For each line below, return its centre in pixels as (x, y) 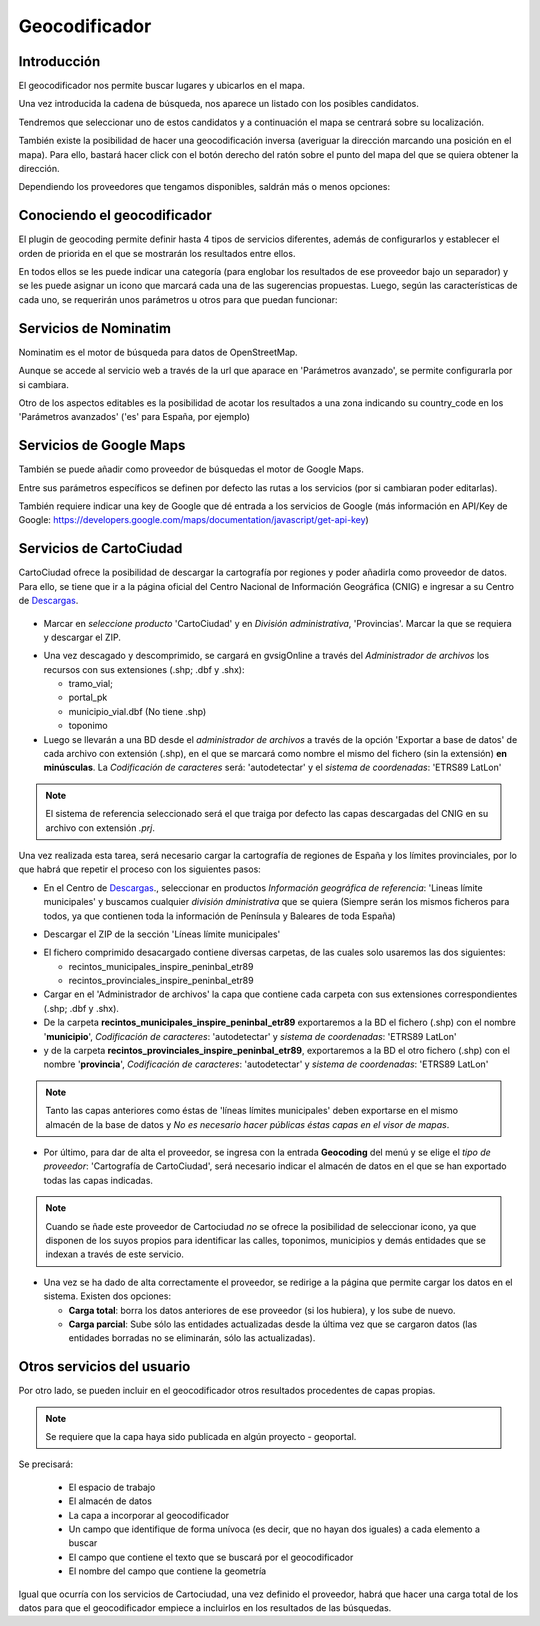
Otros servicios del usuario (104, 1366)
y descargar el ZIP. (82, 637)
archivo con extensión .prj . (100, 827)
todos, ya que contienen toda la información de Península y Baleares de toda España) (219, 916)
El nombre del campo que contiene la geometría (167, 1571)
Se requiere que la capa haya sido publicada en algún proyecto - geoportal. (201, 1436)
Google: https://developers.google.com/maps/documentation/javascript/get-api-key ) (193, 520)
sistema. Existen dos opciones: (107, 1296)
